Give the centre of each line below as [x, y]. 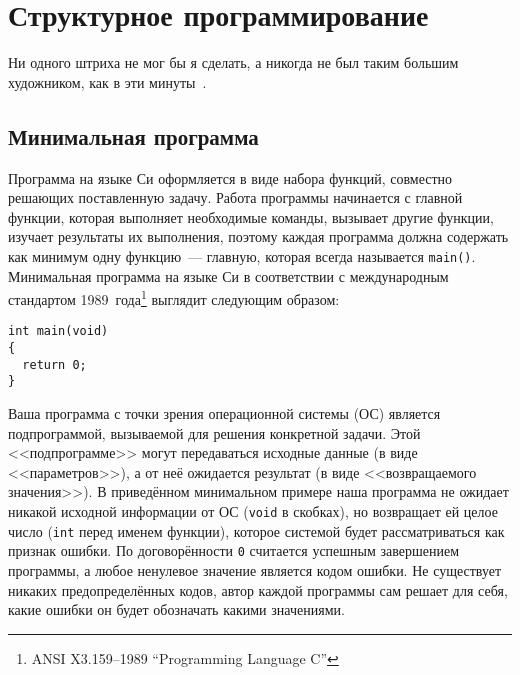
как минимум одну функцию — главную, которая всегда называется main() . [242, 255]
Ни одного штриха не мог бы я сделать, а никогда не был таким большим [233, 62]
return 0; [54, 364]
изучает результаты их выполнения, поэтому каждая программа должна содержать [258, 236]
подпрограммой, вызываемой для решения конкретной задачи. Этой [214, 432]
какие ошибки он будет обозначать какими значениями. [176, 609]
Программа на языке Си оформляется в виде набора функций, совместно [230, 177]
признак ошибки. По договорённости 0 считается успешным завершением [234, 550]
